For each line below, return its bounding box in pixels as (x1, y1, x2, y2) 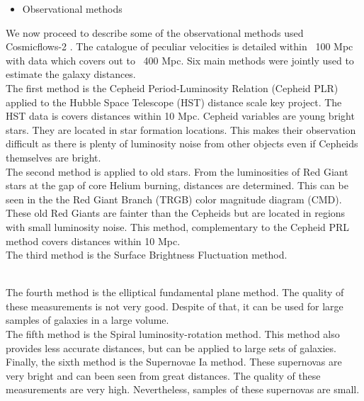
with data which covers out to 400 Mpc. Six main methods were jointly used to (6, 52, 354, 67)
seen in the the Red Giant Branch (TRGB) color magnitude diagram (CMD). (6, 191, 342, 206)
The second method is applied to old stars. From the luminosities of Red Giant (6, 164, 348, 179)
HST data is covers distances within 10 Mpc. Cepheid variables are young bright (6, 108, 355, 123)
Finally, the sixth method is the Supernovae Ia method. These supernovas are (6, 354, 342, 369)
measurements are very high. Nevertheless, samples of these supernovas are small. (6, 382, 360, 397)
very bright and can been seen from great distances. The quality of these (6, 368, 321, 383)
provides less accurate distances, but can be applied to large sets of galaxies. (6, 340, 336, 355)
